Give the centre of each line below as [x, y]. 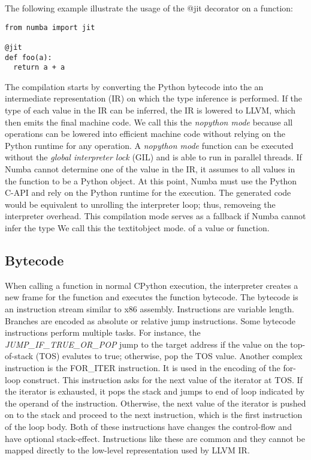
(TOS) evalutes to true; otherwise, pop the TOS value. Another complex [169, 356]
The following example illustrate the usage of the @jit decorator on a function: [149, 8]
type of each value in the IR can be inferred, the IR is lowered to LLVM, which [150, 110]
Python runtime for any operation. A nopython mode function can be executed [149, 145]
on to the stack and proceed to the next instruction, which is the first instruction [154, 415]
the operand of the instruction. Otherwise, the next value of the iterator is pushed [155, 403]
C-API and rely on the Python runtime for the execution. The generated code [148, 192]
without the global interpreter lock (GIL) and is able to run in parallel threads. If [153, 157]
